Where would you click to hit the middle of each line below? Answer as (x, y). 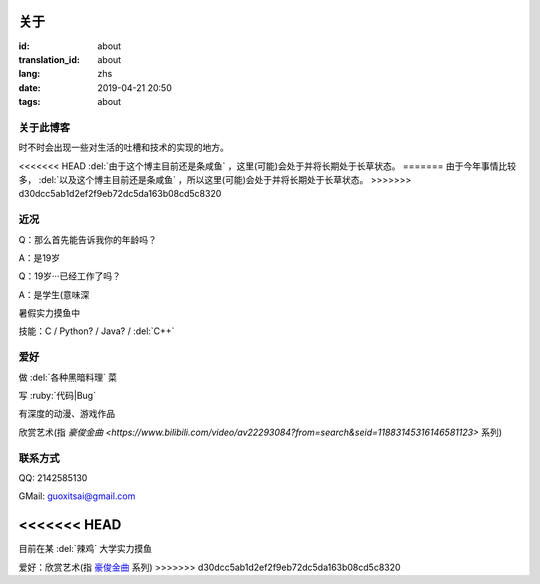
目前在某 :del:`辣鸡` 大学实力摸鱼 (85, 549)
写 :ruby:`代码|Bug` (57, 396)
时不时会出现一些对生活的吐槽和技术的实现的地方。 (123, 147)
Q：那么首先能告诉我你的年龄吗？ (87, 239)
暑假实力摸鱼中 (49, 313)
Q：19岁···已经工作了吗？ (70, 276)
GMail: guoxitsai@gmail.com (77, 496)
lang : (29, 74)
